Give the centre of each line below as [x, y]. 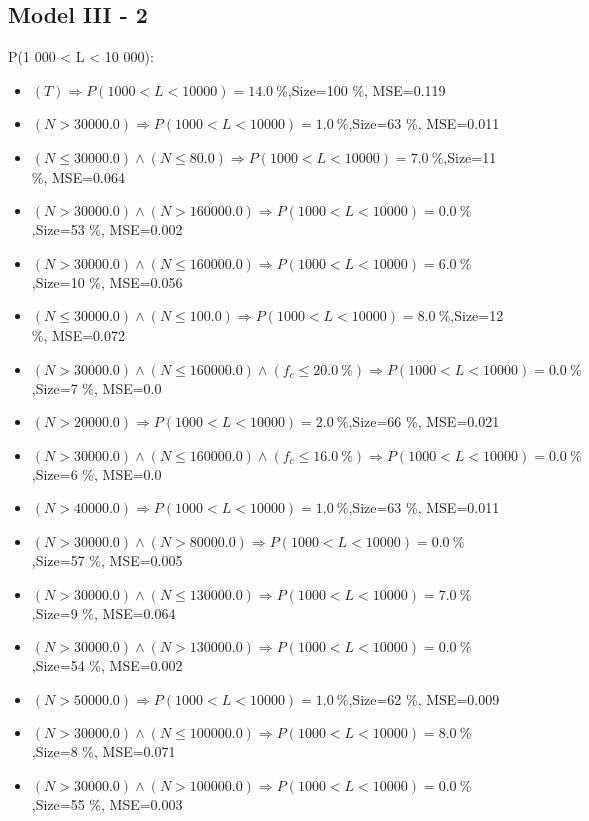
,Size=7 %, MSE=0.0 [96, 387]
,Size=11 [470, 156]
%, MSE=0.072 [78, 334]
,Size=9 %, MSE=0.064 [103, 612]
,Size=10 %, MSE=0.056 [107, 281]
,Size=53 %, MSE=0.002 [107, 229]
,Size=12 [477, 315]
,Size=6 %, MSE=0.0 [96, 473]
